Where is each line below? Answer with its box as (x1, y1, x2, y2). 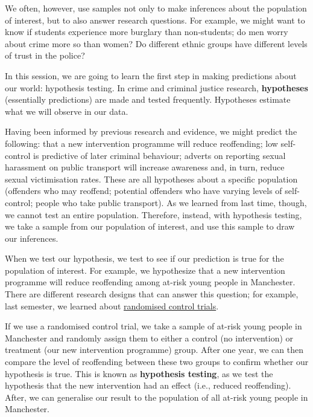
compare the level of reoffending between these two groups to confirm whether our (5, 355, 309, 368)
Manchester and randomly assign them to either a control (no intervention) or (5, 331, 294, 344)
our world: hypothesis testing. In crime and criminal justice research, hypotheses (5, 81, 308, 94)
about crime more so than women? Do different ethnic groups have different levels (5, 37, 308, 50)
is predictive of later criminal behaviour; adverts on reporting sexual (33, 149, 286, 161)
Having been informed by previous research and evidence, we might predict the (5, 125, 297, 138)
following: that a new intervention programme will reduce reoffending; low (5, 137, 278, 149)
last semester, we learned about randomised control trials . (5, 299, 219, 312)
